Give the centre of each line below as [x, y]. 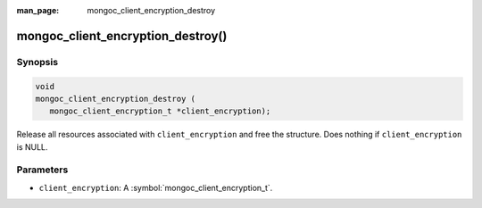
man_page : [38, 10]
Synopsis [37, 62]
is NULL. [32, 146]
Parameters [42, 170]
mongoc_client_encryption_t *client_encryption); [160, 111]
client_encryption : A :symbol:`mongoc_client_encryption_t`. [156, 187]
